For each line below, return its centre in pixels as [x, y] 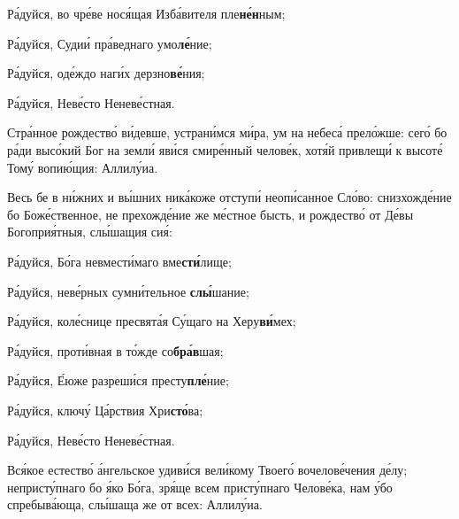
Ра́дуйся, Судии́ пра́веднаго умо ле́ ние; [110, 43]
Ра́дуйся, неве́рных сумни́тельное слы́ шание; [128, 291]
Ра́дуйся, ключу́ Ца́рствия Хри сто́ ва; [105, 410]
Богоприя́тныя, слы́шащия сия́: [90, 232]
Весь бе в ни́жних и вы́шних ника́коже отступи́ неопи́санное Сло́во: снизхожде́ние [229, 197]
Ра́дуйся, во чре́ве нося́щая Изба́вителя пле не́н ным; [146, 13]
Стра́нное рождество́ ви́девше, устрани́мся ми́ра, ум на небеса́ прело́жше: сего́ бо [227, 132]
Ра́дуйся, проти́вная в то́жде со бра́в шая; [115, 350]
